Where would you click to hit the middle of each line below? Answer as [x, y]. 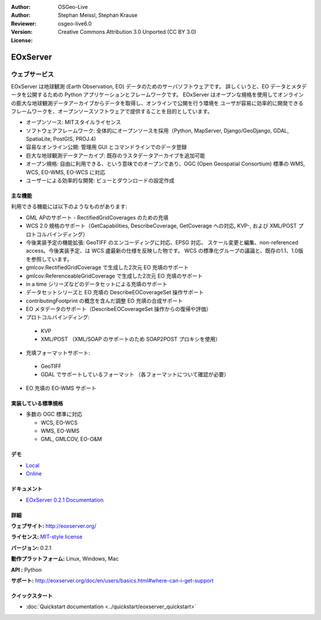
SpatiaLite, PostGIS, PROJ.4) [61, 139]
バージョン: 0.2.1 [31, 547]
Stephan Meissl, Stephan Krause [98, 15]
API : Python [26, 569]
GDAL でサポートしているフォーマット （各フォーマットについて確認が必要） [135, 374]
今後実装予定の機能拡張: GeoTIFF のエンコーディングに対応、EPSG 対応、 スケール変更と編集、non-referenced [162, 242]
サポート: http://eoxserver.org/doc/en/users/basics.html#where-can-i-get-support [112, 580]
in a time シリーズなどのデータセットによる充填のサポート [97, 284]
